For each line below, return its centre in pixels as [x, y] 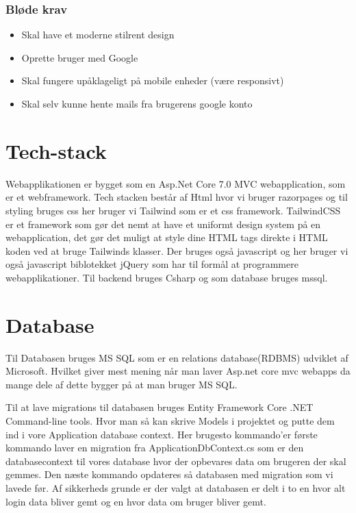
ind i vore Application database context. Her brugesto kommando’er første [162, 434]
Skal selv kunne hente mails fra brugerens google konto [137, 103]
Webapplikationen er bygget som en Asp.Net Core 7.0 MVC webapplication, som [176, 183]
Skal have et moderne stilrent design [98, 35]
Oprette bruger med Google [80, 57]
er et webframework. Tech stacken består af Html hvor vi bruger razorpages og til [177, 197]
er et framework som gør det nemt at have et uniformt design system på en [163, 224]
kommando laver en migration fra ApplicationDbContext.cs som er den [155, 448]
